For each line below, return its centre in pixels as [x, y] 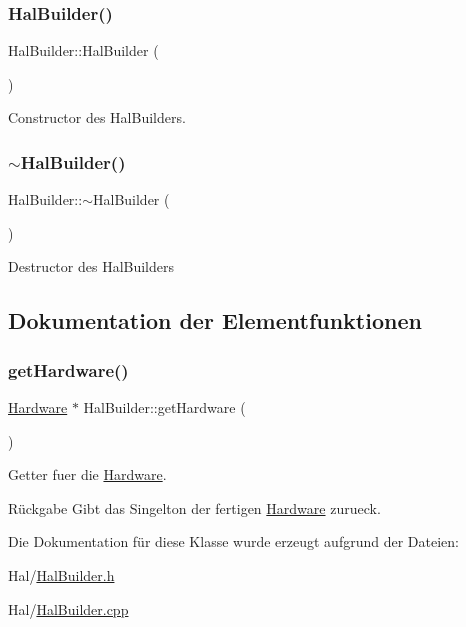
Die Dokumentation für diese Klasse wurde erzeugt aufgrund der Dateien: [233, 541]
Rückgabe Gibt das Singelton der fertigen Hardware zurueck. [194, 507]
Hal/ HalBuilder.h [61, 574]
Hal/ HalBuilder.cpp [68, 608]
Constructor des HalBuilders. [97, 117]
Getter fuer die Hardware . [87, 474]
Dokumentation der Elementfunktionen [215, 320]
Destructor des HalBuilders [91, 266]
